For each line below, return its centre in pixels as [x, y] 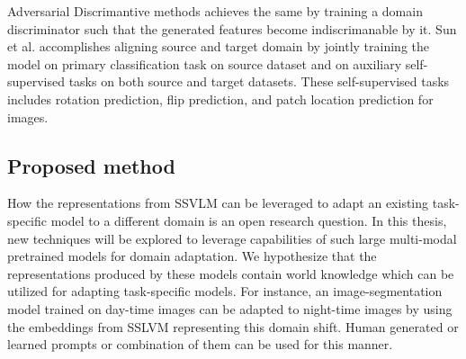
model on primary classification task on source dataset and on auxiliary [205, 63]
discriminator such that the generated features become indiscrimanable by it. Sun [232, 28]
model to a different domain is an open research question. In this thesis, [249, 220]
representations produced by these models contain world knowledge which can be [231, 273]
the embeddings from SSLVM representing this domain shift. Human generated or [233, 326]
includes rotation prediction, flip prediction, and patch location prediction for [220, 99]
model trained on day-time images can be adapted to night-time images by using [230, 308]
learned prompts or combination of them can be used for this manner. [200, 344]
